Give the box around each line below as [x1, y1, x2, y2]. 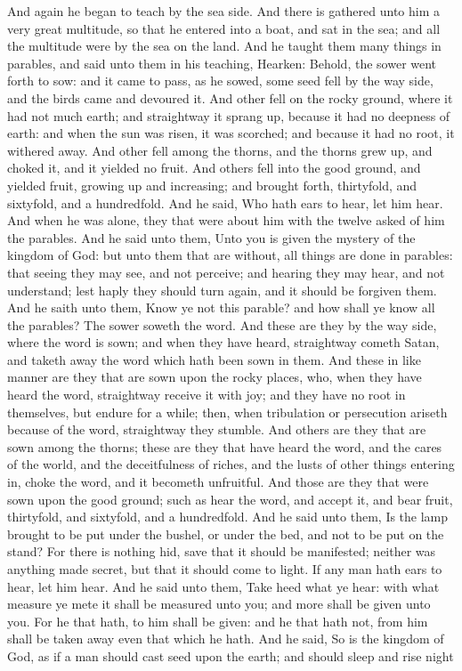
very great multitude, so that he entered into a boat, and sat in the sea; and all [7, 19, 441, 37]
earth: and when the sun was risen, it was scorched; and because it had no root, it [7, 124, 455, 142]
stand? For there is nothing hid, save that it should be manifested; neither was [7, 542, 436, 561]
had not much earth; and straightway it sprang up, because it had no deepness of [7, 106, 450, 125]
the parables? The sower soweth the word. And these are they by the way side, [7, 315, 437, 334]
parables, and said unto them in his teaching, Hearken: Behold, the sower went [7, 53, 437, 72]
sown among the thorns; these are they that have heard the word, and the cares [7, 437, 442, 456]
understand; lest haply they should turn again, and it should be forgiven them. [7, 280, 437, 299]
